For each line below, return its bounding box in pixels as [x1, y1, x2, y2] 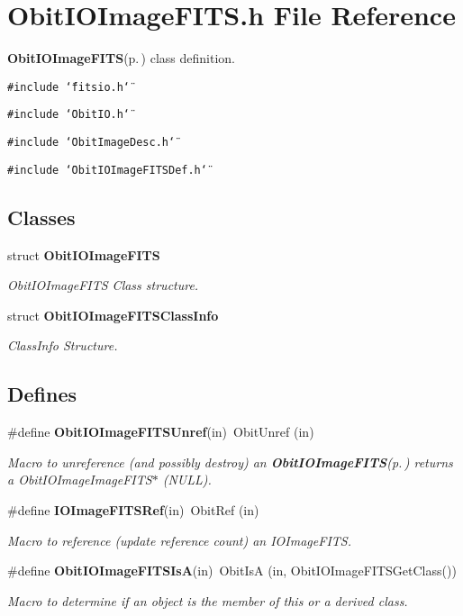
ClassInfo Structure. [7, 336, 118, 355]
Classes [7, 203, 76, 231]
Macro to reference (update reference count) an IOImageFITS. [7, 530, 351, 549]
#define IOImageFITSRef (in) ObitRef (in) [7, 500, 259, 519]
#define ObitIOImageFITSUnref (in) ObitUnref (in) [7, 422, 314, 441]
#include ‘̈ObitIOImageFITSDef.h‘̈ [7, 163, 207, 177]
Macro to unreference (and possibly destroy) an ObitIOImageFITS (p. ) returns [7, 452, 453, 471]
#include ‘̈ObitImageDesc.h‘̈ [7, 136, 176, 149]
